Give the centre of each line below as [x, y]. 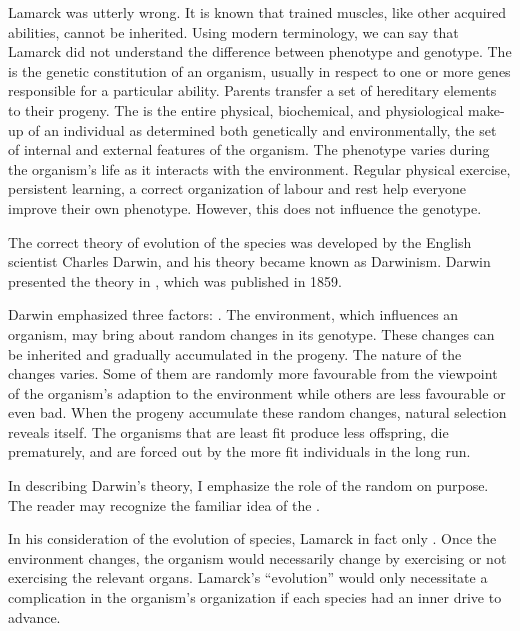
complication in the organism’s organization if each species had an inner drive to [255, 597]
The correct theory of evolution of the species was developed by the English [240, 241]
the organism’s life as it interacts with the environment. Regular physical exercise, [259, 168]
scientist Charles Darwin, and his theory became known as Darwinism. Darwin [249, 261]
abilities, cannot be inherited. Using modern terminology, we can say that [233, 31]
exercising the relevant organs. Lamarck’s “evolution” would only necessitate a [248, 577]
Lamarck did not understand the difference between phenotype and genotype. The [260, 51]
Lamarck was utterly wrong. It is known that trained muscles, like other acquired [257, 12]
